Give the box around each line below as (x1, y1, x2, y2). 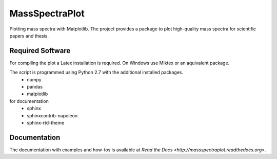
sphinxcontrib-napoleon (27, 112, 78, 118)
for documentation (9, 98, 49, 104)
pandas (27, 84, 43, 90)
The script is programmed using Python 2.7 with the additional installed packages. (9, 69, 184, 76)
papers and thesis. (9, 32, 49, 39)
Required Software (9, 46, 71, 55)
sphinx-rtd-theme (27, 119, 65, 126)
